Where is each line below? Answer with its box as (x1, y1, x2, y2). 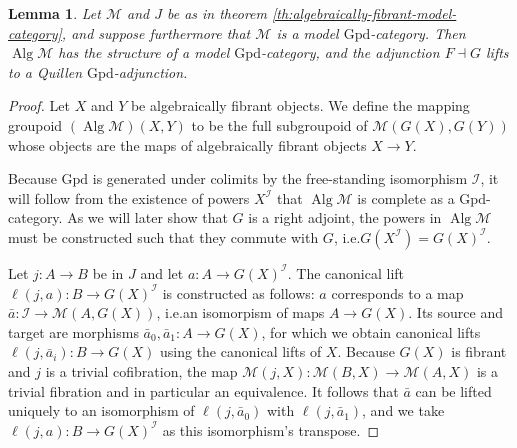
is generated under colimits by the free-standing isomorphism (92, 168, 468, 189)
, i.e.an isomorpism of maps (156, 302, 325, 323)
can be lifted (415, 380, 492, 401)
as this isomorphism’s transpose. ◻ (162, 419, 380, 440)
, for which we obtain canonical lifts (261, 321, 481, 342)
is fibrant (451, 341, 507, 362)
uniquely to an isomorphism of (8, 400, 195, 421)
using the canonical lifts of (160, 341, 322, 362)
